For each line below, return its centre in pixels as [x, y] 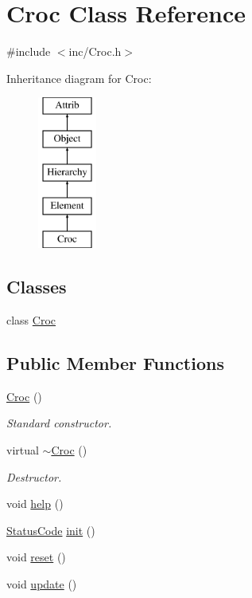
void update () [42, 584]
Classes [37, 287]
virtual [23, 450]
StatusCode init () [51, 530]
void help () [35, 504]
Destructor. [34, 476]
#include [29, 51]
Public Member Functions [115, 363]
